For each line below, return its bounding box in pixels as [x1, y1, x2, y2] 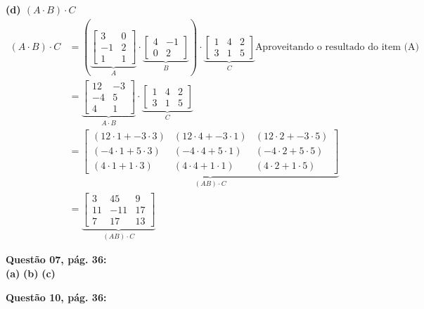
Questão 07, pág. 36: [6, 252, 107, 267]
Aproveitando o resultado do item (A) [255, 42, 419, 52]
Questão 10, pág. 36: [6, 289, 107, 304]
